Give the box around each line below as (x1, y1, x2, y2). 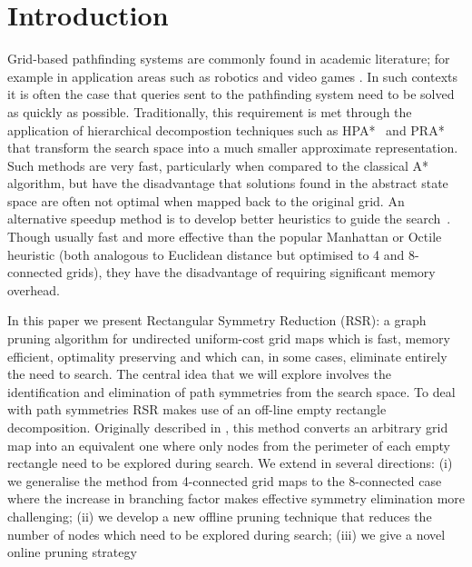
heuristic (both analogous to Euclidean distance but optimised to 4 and (7, 244, 405, 264)
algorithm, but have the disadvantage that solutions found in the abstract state (7, 174, 448, 193)
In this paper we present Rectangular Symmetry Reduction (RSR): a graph (7, 311, 427, 330)
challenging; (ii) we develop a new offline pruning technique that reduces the (7, 506, 432, 525)
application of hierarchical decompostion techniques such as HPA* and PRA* (7, 120, 445, 139)
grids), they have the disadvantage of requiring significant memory (66, 263, 436, 282)
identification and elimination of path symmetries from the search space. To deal (7, 382, 456, 401)
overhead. (7, 280, 60, 299)
